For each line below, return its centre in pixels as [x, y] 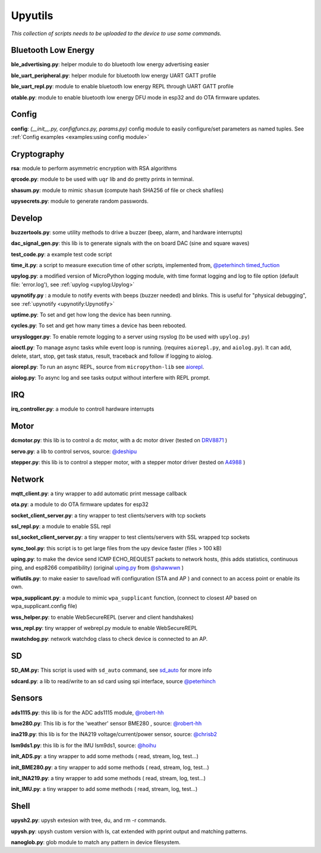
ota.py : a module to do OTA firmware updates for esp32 [80, 504]
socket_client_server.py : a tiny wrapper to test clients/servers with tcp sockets [108, 515]
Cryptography [38, 154]
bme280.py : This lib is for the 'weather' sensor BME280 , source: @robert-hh [106, 723]
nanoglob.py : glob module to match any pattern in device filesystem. [96, 842]
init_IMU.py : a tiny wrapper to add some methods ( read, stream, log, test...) [104, 789]
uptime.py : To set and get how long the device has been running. [91, 315]
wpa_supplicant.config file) [44, 606]
